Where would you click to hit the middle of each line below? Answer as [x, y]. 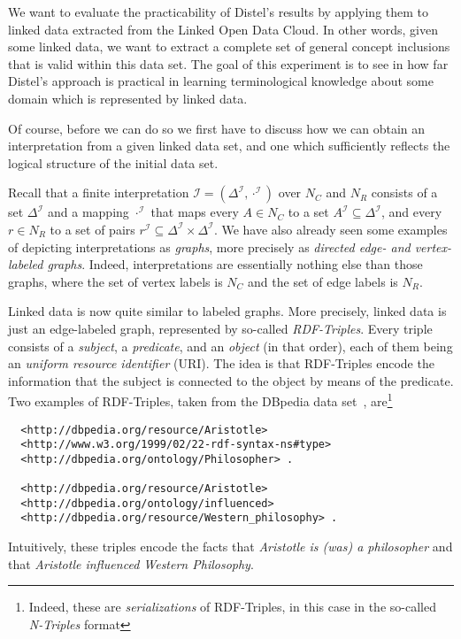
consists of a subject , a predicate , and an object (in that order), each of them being [230, 346]
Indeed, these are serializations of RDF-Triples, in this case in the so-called [232, 607]
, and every [412, 212]
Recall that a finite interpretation [99, 192]
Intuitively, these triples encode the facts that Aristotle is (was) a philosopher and [230, 547]
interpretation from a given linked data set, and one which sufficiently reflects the [229, 146]
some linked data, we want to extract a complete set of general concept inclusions [229, 46]
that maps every [195, 212]
